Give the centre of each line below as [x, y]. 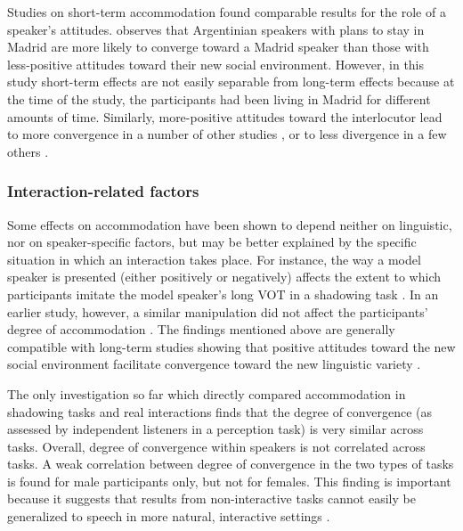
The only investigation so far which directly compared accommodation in [207, 393]
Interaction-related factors [103, 191]
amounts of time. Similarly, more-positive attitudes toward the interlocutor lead [225, 116]
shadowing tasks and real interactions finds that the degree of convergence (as [219, 411]
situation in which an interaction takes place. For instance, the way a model [214, 259]
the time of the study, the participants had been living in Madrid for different [219, 98]
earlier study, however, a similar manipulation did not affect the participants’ [218, 311]
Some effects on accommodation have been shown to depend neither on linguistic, [230, 224]
